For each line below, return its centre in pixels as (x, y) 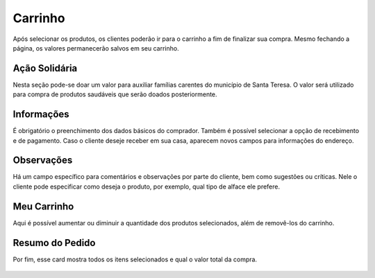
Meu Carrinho (43, 206)
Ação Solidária (45, 68)
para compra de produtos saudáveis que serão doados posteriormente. (115, 94)
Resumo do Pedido (54, 243)
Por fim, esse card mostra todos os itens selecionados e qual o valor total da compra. (135, 259)
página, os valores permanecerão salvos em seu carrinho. (96, 48)
